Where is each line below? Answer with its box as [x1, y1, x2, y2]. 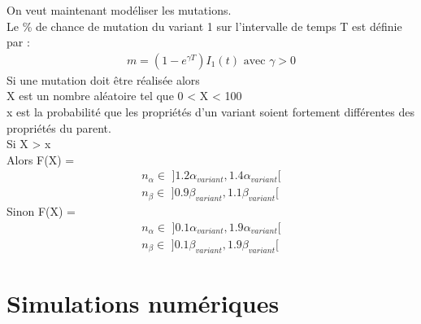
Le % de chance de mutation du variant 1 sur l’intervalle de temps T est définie [7, 17, 402, 34]
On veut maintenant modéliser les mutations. [7, 2, 232, 18]
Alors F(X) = [7, 151, 75, 168]
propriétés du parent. [7, 119, 111, 136]
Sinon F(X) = [7, 203, 76, 220]
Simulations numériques [7, 286, 280, 319]
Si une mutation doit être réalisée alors [7, 71, 200, 88]
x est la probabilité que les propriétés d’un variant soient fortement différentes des [7, 103, 414, 120]
